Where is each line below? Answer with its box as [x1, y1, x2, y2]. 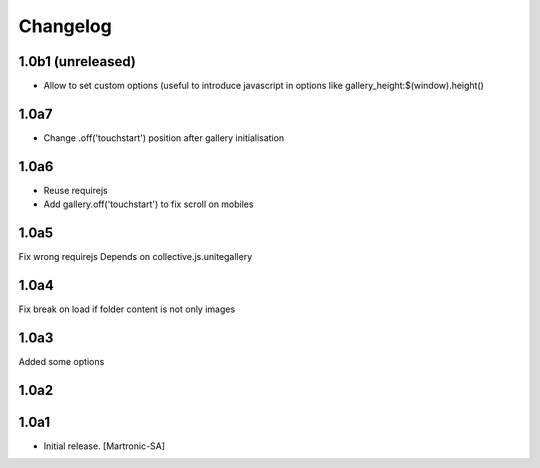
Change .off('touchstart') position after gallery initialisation [43, 131, 285, 144]
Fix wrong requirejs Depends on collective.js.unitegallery [18, 251, 253, 263]
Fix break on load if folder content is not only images [18, 303, 236, 315]
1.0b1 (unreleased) [18, 53, 137, 70]
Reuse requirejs [43, 184, 109, 196]
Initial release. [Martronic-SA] [43, 440, 165, 452]
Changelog [18, 15, 112, 37]
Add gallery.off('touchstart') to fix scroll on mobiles [43, 198, 254, 210]
